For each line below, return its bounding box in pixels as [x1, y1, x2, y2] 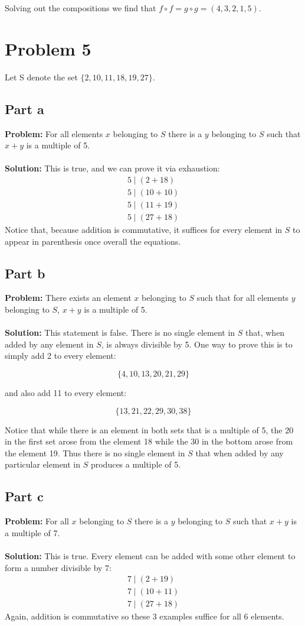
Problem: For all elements [5, 127, 103, 140]
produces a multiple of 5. [90, 458, 181, 471]
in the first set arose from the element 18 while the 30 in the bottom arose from [5, 435, 293, 447]
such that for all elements [196, 291, 289, 304]
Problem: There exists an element [5, 291, 132, 304]
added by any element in [5, 338, 94, 350]
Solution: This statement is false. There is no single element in [5, 326, 235, 339]
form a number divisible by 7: [5, 561, 112, 573]
